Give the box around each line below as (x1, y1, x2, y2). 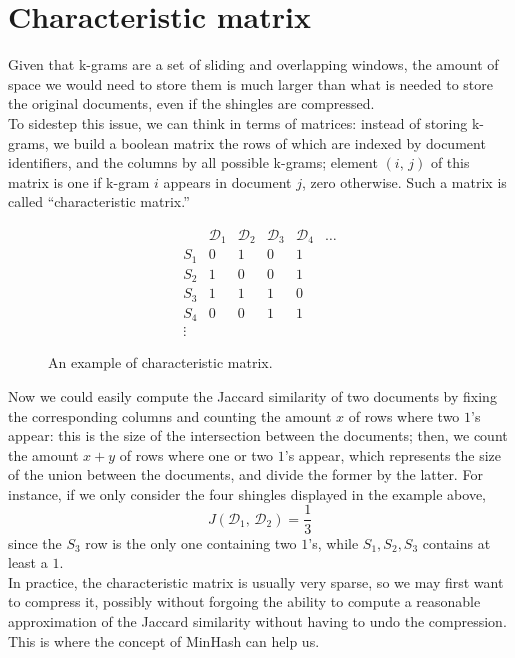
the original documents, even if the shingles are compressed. (8, 93, 375, 114)
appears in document (163, 171, 292, 192)
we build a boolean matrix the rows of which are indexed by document (53, 132, 486, 153)
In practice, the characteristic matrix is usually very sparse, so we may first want (8, 571, 504, 592)
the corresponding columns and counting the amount (8, 405, 332, 426)
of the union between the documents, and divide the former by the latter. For (8, 464, 483, 485)
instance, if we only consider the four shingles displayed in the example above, (8, 483, 487, 504)
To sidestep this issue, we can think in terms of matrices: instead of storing (8, 112, 468, 133)
